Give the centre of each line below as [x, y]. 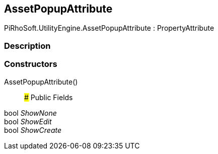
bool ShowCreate [33, 130]
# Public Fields [49, 97]
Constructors [31, 64]
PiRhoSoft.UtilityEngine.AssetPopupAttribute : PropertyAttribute [109, 28]
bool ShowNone [30, 113]
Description [27, 46]
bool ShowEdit [28, 121]
